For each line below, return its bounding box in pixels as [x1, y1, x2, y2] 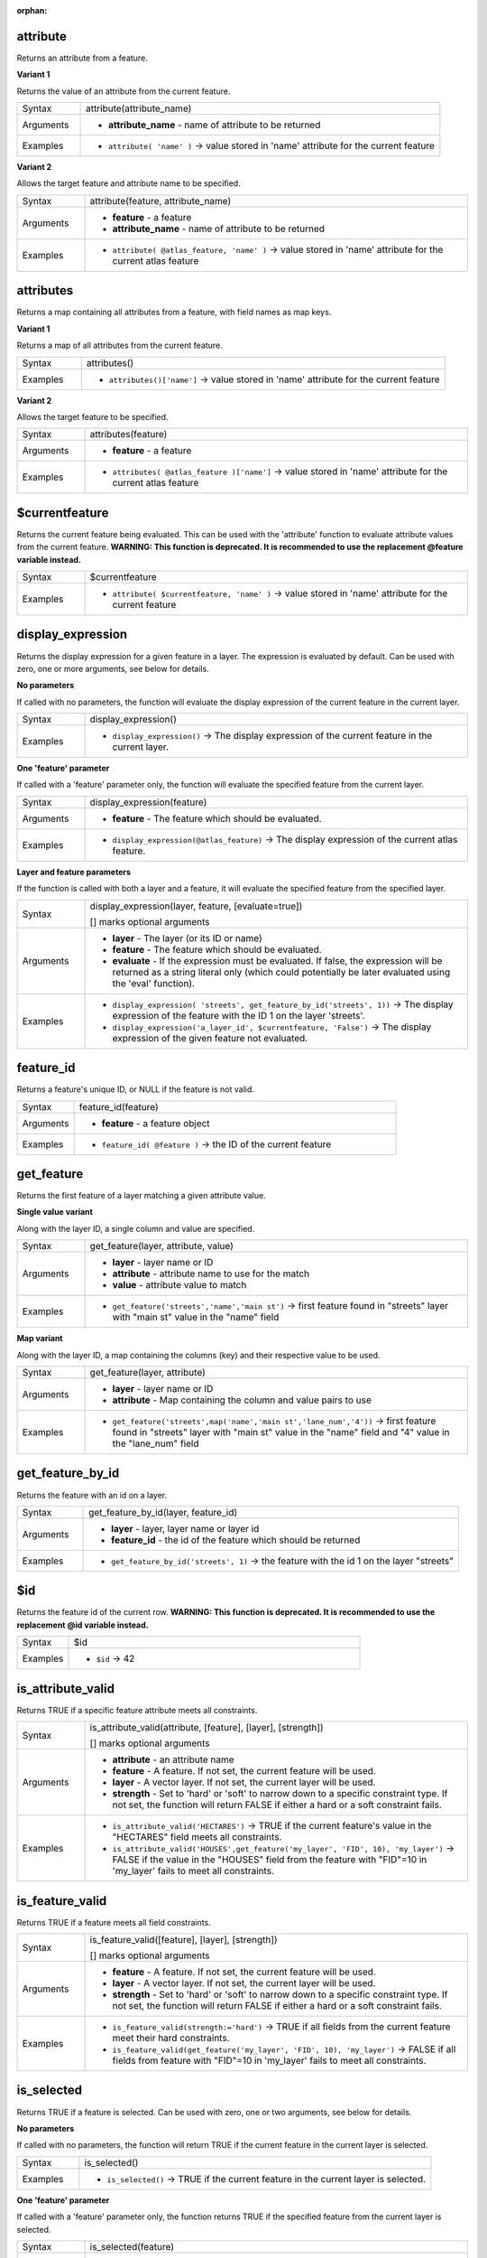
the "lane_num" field [112, 1437, 199, 1450]
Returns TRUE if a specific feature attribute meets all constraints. [16, 1704, 258, 1715]
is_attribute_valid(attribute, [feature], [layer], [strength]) [89, 1721, 324, 1734]
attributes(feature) [89, 428, 168, 441]
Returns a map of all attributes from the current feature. [16, 340, 223, 351]
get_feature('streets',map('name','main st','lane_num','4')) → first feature [112, 1414, 436, 1427]
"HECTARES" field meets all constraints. [112, 1831, 282, 1843]
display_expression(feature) [89, 796, 207, 808]
